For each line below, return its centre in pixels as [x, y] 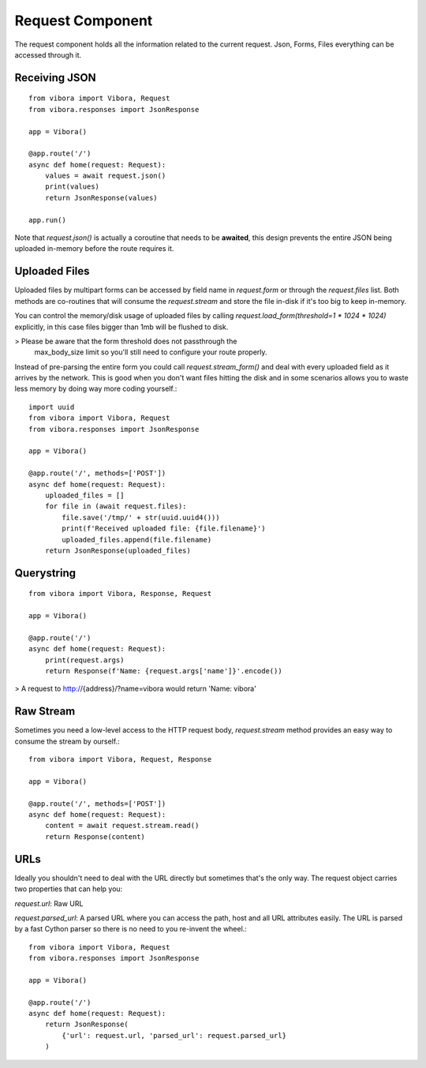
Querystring [45, 573]
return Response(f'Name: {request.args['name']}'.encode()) [164, 671]
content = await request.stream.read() [122, 826]
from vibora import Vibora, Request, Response [120, 759]
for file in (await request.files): [116, 506]
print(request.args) [84, 660]
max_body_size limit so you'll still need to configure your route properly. [151, 352]
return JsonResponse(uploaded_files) [118, 550]
